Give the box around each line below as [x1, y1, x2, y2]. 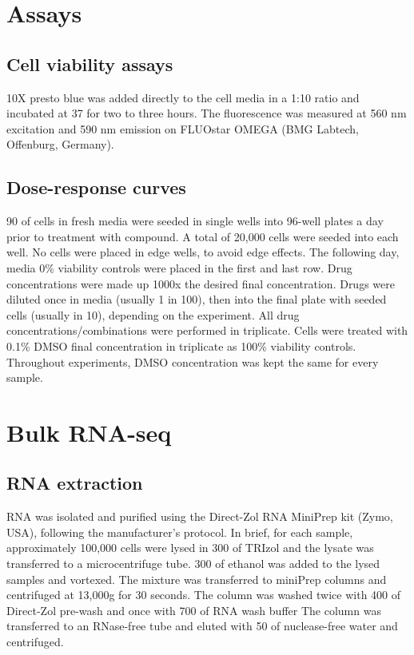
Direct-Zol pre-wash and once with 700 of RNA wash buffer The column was [6, 601, 381, 618]
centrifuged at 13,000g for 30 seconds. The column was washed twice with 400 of [6, 586, 401, 603]
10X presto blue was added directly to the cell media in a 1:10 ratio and [6, 89, 360, 105]
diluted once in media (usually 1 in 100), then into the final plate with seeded [6, 291, 387, 308]
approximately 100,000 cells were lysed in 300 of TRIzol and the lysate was [6, 539, 374, 556]
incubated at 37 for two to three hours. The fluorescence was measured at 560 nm [6, 105, 407, 121]
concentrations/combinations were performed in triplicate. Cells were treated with [6, 322, 408, 339]
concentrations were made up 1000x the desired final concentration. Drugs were [6, 275, 395, 292]
